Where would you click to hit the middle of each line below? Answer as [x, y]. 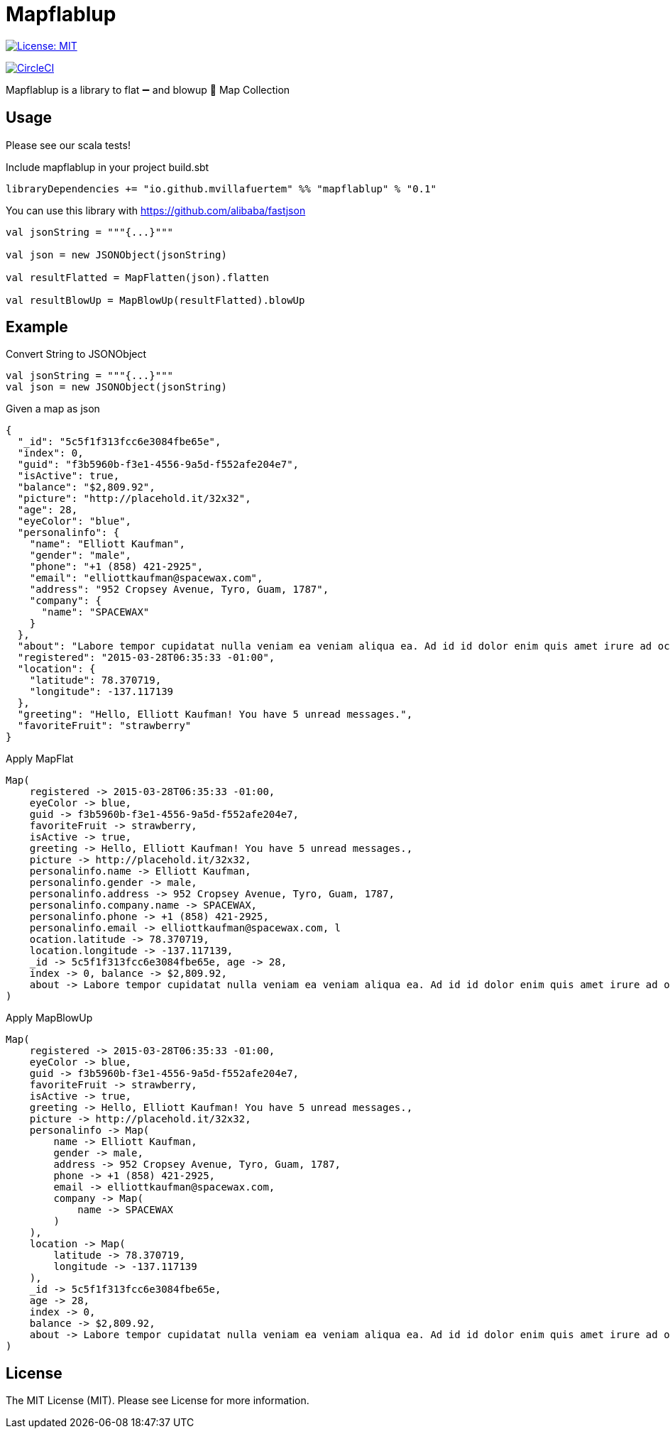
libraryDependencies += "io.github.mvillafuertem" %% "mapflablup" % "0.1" [221, 188]
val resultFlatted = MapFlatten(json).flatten [137, 277]
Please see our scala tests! [68, 145]
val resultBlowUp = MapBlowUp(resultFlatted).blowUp [155, 300]
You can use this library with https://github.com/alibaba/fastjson [156, 210]
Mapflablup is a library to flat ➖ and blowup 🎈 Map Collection [148, 89]
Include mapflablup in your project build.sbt [108, 167]
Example [37, 327]
